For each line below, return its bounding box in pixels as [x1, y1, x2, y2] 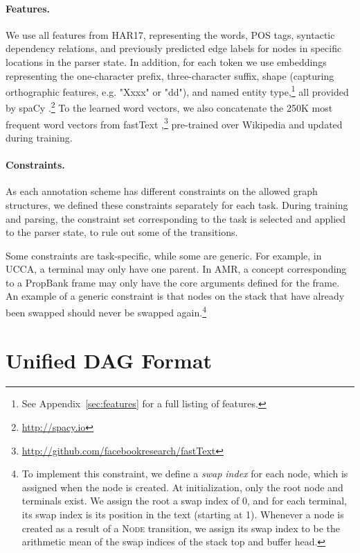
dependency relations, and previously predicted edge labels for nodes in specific [6, 41, 342, 56]
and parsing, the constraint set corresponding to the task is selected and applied [6, 211, 346, 226]
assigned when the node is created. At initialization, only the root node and [21, 479, 343, 494]
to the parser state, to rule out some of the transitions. [6, 225, 238, 239]
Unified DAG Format [6, 346, 213, 374]
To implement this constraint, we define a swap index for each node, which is [21, 466, 348, 481]
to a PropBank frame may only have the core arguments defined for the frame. [6, 275, 340, 289]
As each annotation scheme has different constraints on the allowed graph [6, 184, 318, 198]
